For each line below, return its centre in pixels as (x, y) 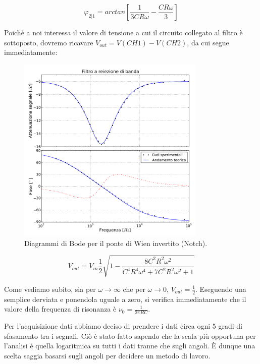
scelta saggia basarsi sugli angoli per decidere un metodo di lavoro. (107, 355)
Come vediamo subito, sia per (50, 289)
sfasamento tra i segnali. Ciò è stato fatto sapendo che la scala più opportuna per (130, 336)
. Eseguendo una (221, 289)
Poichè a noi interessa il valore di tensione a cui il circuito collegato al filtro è (123, 32)
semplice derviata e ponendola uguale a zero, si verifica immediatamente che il (125, 299)
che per (134, 289)
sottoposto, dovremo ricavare (49, 42)
